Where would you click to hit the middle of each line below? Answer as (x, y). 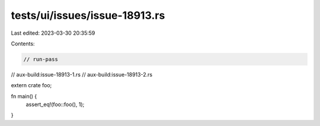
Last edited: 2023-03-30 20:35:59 (53, 33)
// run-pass (41, 59)
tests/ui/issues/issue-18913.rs (88, 15)
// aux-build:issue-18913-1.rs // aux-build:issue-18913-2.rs (82, 74)
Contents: (23, 44)
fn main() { (24, 96)
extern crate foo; (31, 85)
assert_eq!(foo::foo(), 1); (55, 105)
